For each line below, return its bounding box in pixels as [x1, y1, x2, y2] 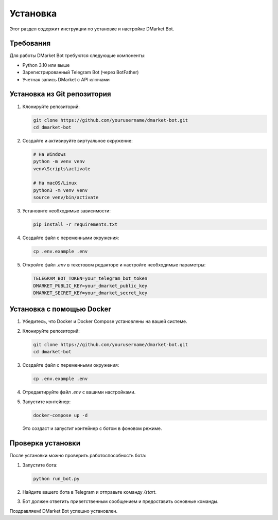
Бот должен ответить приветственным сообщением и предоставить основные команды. [22, 498, 219, 505]
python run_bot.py [33, 476, 80, 481]
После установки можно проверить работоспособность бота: [9, 453, 147, 459]
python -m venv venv [33, 158, 85, 165]
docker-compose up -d [33, 412, 88, 418]
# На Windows [33, 151, 66, 157]
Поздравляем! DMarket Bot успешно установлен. [9, 508, 118, 514]
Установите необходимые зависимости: [22, 208, 111, 214]
